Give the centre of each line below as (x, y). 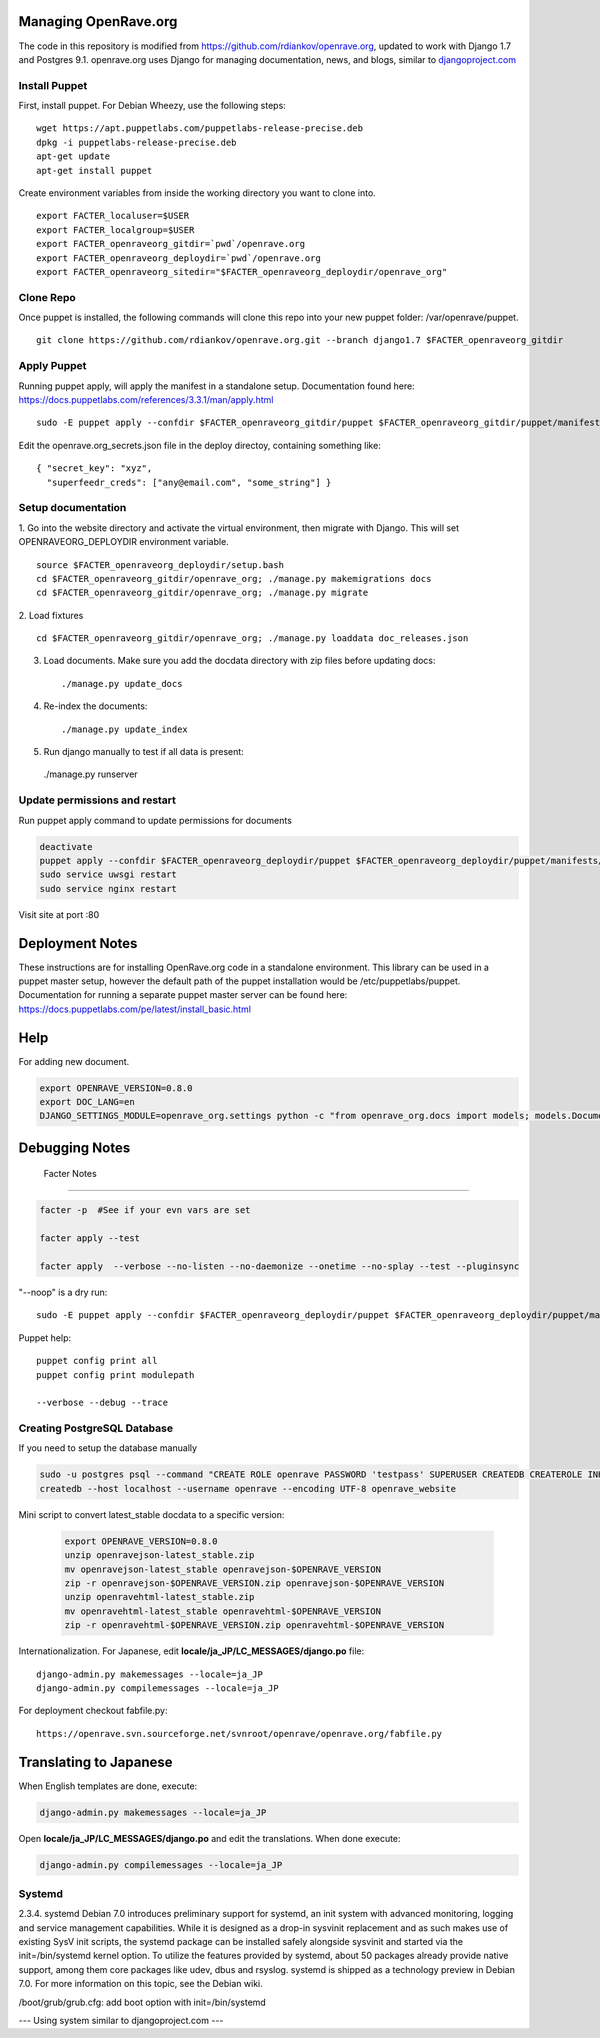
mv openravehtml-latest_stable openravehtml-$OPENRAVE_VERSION (223, 1611)
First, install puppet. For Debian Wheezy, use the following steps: (152, 106)
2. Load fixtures (51, 615)
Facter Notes (70, 1174)
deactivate (66, 846)
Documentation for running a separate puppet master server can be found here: (183, 995)
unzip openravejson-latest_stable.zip (159, 1555)
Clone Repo (47, 297)
